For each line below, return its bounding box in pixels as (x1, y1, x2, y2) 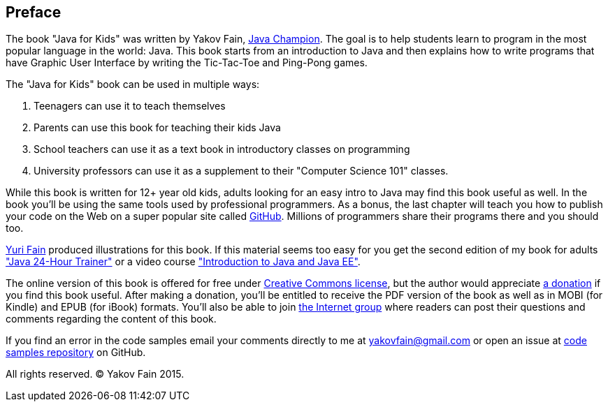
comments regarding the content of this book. (6, 313, 217, 325)
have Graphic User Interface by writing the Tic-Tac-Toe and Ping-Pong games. (6, 57, 368, 69)
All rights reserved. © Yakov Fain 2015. (6, 368, 184, 380)
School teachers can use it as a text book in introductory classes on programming (34, 143, 410, 156)
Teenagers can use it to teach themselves (34, 100, 226, 112)
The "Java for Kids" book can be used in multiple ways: (6, 78, 260, 91)
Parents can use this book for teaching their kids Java (34, 121, 281, 134)
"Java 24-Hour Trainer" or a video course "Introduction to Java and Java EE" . (6, 256, 361, 268)
